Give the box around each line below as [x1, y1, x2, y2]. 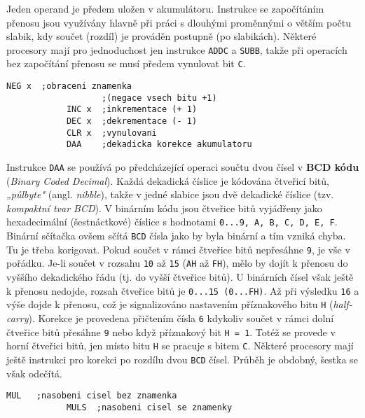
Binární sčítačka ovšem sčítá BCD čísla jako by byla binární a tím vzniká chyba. [6, 228, 346, 243]
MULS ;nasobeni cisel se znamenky [66, 402, 233, 412]
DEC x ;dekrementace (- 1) [66, 116, 198, 127]
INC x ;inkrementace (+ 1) [66, 104, 198, 115]
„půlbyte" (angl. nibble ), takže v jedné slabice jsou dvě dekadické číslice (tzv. [6, 187, 334, 202]
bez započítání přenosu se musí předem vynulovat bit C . [6, 56, 246, 71]
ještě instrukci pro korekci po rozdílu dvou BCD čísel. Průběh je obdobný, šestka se [6, 351, 358, 366]
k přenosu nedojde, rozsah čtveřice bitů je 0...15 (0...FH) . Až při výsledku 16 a [6, 283, 359, 298]
